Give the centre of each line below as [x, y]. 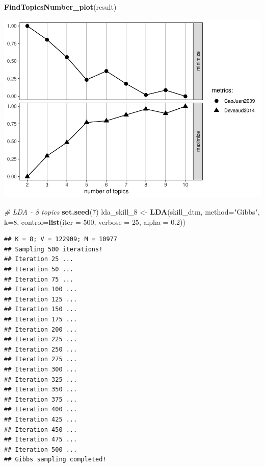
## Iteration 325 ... [41, 379]
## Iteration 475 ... [41, 440]
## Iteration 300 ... [41, 370]
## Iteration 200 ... [41, 329]
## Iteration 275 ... [41, 359]
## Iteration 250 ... [41, 349]
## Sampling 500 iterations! [54, 249]
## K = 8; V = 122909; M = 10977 [61, 239]
